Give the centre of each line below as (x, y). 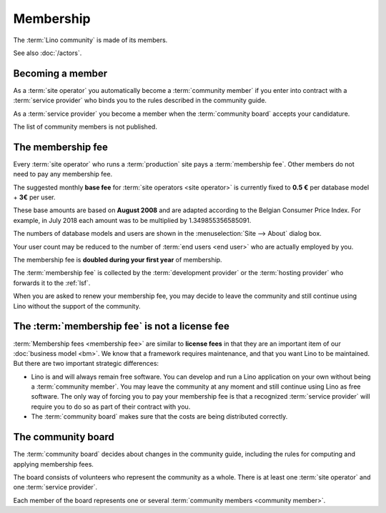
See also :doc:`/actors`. (48, 53)
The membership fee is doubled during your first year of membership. (118, 260)
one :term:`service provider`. (55, 487)
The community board (64, 437)
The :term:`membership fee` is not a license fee (122, 326)
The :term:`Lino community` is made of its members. (90, 40)
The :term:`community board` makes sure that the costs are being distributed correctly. (159, 417)
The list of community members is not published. (85, 127)
